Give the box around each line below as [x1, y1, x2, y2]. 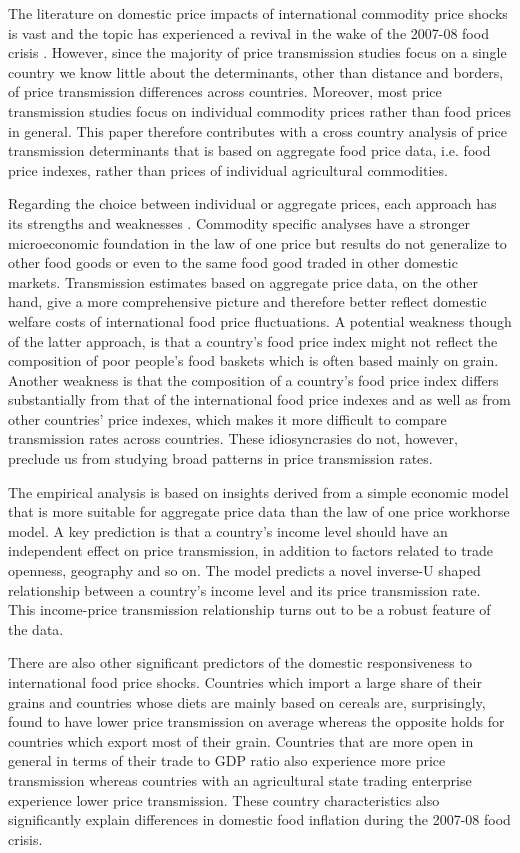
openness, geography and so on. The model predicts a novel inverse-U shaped [8, 560, 481, 581]
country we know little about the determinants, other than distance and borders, [8, 61, 504, 82]
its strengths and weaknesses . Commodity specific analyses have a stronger [8, 212, 471, 233]
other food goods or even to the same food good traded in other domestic [8, 252, 458, 273]
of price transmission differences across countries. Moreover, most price [8, 81, 442, 102]
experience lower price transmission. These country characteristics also [8, 789, 440, 810]
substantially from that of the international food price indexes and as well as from [8, 389, 511, 410]
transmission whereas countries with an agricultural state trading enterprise [8, 769, 472, 790]
